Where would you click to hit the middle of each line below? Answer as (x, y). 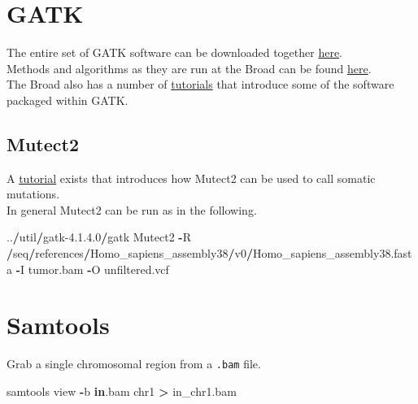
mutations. (33, 194)
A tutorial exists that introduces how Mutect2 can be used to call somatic (191, 178)
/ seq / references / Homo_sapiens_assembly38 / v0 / (130, 253)
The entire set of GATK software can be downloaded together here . (175, 52)
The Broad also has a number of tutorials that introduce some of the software (200, 84)
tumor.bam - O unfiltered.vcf (98, 269)
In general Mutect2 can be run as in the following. (132, 209)
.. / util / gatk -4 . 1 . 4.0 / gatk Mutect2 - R (99, 237)
